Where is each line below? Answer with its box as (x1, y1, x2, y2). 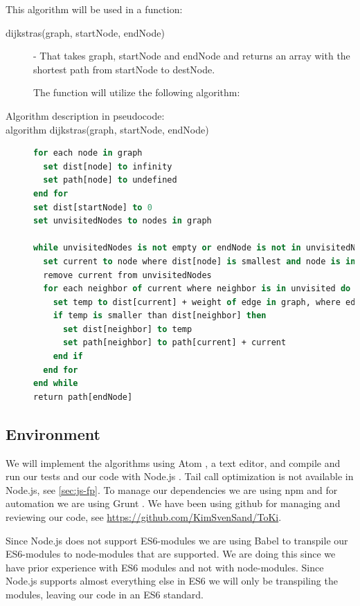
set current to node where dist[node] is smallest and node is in (43, 256, 356, 266)
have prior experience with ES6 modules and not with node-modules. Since (6, 560, 324, 574)
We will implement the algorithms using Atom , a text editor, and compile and (6, 455, 341, 470)
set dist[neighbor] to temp (62, 324, 192, 334)
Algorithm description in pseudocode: (6, 108, 165, 122)
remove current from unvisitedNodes (43, 270, 212, 280)
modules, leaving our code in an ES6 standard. (6, 587, 204, 601)
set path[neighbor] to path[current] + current (62, 338, 287, 348)
